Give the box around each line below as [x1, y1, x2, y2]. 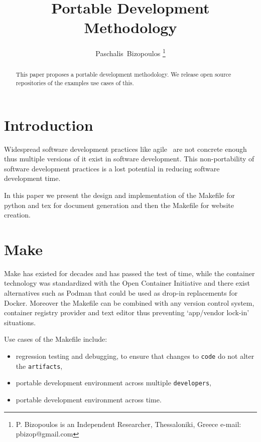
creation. [4, 209, 31, 220]
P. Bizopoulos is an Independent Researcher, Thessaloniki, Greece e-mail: [16, 418, 241, 429]
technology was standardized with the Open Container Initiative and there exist [4, 278, 250, 288]
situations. [4, 317, 36, 327]
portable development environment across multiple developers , [16, 377, 212, 388]
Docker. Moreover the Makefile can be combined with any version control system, [4, 297, 254, 308]
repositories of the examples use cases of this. [16, 79, 134, 87]
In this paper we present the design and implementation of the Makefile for [4, 189, 235, 200]
